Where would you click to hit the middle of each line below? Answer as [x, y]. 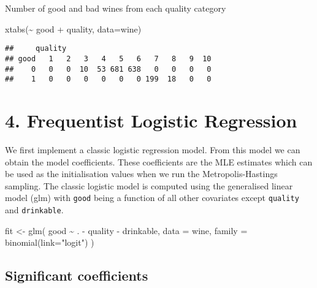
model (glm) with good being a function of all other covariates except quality [152, 198]
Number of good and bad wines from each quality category [116, 8]
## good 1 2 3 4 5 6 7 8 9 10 [108, 59]
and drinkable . [34, 209]
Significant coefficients [77, 275]
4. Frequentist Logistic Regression [151, 120]
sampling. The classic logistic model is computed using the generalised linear [149, 185]
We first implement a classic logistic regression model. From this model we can [153, 149]
